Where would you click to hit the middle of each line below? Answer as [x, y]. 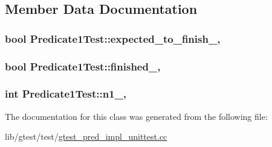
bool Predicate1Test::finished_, [83, 66]
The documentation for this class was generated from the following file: [136, 116]
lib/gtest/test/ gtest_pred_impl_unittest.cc [86, 136]
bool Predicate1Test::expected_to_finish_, [113, 38]
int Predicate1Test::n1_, [66, 94]
